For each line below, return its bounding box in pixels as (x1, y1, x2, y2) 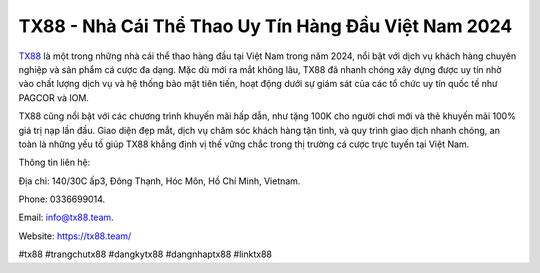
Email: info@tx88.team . (18, 211, 114, 224)
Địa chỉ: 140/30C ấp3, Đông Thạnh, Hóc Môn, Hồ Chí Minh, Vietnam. (18, 175, 301, 187)
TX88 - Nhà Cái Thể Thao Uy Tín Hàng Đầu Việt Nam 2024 (18, 15, 513, 37)
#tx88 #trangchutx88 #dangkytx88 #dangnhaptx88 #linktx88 (18, 248, 272, 260)
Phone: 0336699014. (18, 193, 106, 205)
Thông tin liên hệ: (18, 156, 91, 169)
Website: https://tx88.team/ (18, 230, 132, 242)
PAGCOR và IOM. (18, 91, 90, 104)
